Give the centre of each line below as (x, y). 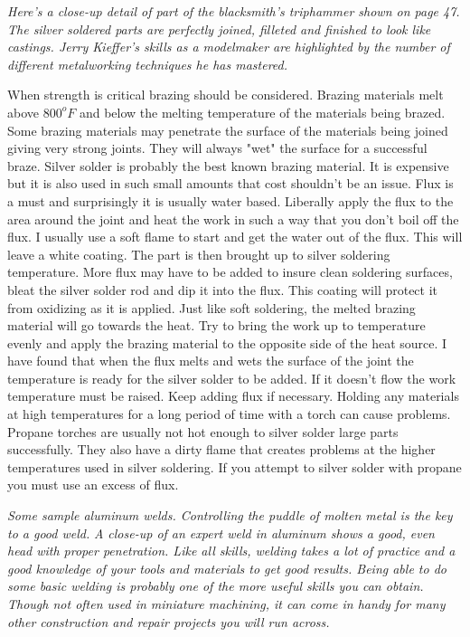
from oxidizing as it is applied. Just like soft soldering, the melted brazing (211, 307)
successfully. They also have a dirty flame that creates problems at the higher (221, 449)
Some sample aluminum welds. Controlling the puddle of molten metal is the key (230, 515)
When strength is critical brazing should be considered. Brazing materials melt (226, 95)
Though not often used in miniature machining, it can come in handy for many (226, 604)
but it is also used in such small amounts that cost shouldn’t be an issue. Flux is (230, 183)
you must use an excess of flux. (93, 485)
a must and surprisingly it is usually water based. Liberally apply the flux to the (230, 200)
